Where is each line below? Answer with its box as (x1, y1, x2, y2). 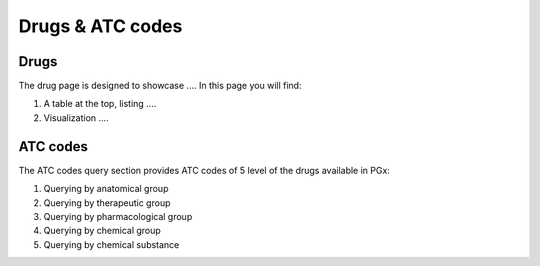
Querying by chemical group (43, 225, 162, 237)
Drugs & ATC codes (18, 15, 183, 37)
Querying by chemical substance (43, 238, 180, 250)
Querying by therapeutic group (43, 196, 171, 209)
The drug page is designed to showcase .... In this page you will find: (18, 80, 302, 92)
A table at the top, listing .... (43, 98, 157, 110)
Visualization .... (43, 111, 109, 124)
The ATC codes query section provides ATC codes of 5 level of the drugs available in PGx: (18, 164, 390, 176)
